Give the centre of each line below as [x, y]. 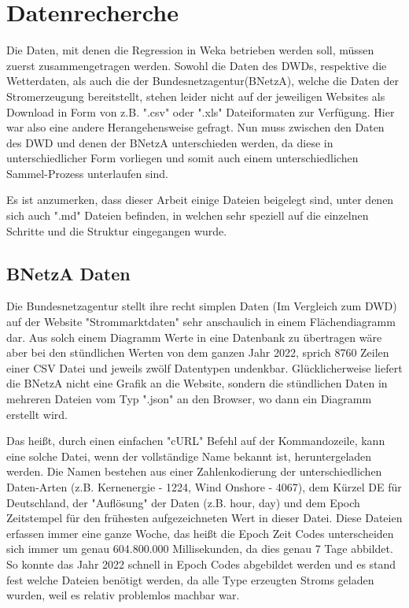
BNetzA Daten [68, 273]
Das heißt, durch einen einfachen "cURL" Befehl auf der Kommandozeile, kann [196, 441]
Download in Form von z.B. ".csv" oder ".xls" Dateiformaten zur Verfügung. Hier [201, 111]
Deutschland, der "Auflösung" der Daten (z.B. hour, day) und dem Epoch [183, 502]
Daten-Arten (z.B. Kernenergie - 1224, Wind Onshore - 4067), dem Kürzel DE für [204, 486]
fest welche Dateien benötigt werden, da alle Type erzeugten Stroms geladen [190, 579]
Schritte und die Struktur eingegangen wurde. [117, 230]
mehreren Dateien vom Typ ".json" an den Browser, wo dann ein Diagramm [189, 399]
